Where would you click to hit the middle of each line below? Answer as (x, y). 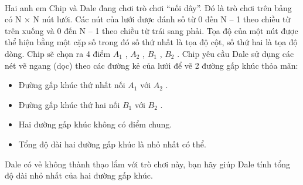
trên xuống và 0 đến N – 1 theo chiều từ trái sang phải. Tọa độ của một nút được (151, 30)
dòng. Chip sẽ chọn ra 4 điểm (58, 53)
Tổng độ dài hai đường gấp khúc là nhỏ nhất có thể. (112, 144)
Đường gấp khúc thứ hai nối (69, 104)
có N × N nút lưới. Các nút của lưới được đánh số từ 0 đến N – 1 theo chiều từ (148, 19)
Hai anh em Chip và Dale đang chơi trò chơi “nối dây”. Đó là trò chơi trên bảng (148, 7)
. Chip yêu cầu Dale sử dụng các (236, 53)
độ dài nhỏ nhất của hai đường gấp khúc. (79, 175)
